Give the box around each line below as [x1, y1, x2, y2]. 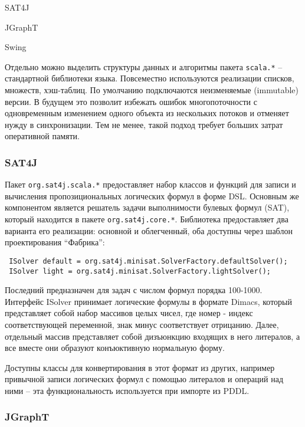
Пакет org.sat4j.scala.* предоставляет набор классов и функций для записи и [5, 178, 296, 190]
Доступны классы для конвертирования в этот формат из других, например [5, 361, 275, 373]
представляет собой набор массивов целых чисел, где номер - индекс [5, 307, 253, 319]
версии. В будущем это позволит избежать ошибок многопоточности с [5, 95, 257, 107]
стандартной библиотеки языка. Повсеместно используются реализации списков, [5, 72, 294, 84]
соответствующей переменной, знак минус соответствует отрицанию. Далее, [5, 318, 279, 330]
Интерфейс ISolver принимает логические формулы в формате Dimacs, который [5, 295, 293, 307]
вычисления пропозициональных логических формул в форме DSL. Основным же [5, 189, 299, 202]
